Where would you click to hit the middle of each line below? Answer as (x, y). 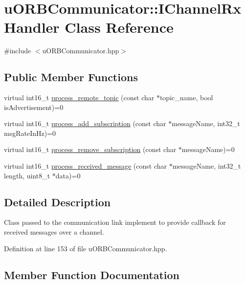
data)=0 (68, 175)
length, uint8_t (27, 175)
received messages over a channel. (54, 232)
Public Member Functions (71, 77)
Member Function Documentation (92, 274)
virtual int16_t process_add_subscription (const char (85, 123)
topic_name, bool (186, 98)
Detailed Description (57, 202)
